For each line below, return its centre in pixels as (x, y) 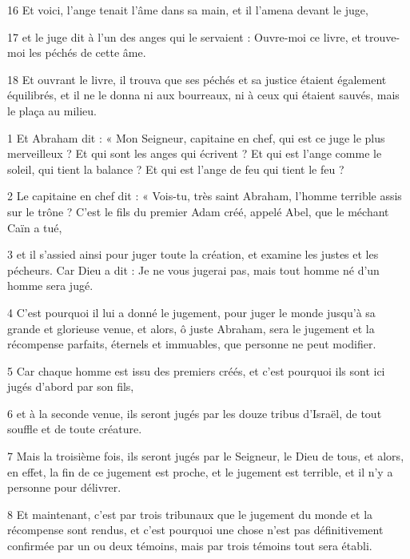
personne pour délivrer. (64, 487)
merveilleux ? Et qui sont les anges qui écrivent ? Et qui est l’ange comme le (195, 153)
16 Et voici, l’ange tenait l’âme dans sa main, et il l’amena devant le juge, (188, 10)
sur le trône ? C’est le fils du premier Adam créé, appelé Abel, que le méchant (198, 211)
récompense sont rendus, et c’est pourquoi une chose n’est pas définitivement (195, 530)
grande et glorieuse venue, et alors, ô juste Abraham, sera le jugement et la (191, 328)
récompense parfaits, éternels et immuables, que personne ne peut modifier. (192, 344)
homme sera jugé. (50, 286)
